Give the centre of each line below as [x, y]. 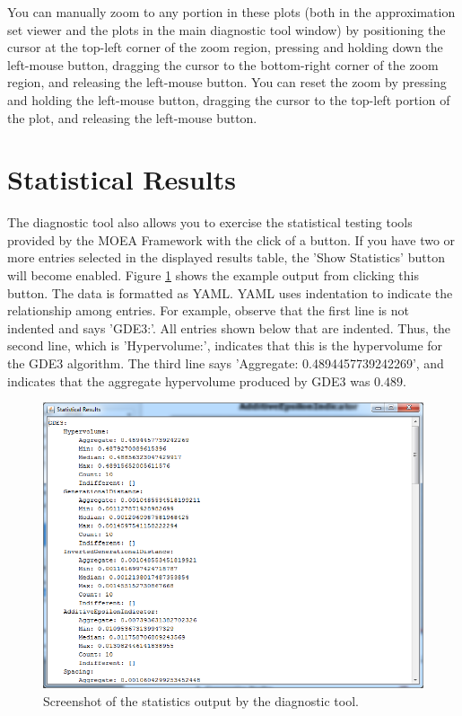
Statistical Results [122, 179]
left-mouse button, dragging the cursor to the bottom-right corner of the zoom [223, 64]
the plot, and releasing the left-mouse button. [132, 117]
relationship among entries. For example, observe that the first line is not [208, 310]
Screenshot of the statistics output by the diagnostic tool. [201, 700]
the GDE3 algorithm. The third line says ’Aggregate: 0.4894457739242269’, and [226, 363]
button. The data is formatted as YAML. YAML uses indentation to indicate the [230, 292]
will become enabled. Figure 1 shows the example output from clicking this [213, 275]
